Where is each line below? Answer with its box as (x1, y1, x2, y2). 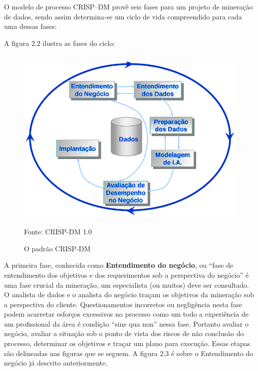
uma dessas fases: (4, 21, 57, 31)
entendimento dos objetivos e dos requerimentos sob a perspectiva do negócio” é (4, 269, 249, 280)
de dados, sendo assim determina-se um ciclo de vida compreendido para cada (4, 11, 242, 21)
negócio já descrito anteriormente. (4, 358, 108, 368)
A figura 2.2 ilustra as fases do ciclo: (4, 37, 115, 48)
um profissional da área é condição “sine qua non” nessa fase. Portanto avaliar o (4, 318, 249, 329)
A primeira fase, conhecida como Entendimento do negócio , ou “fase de (4, 260, 234, 270)
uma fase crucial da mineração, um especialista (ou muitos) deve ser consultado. (4, 279, 249, 290)
